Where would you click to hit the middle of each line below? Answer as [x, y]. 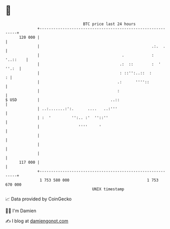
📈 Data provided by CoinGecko [39, 199]
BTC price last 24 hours [110, 24]
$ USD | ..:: [63, 100]
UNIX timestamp [108, 189]
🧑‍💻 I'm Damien [21, 211]
